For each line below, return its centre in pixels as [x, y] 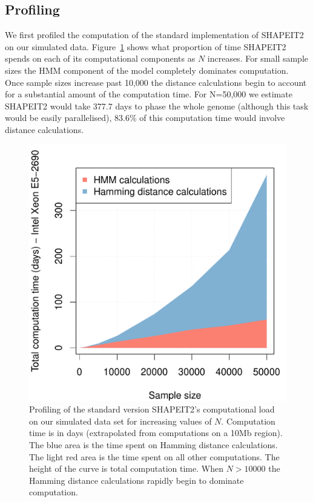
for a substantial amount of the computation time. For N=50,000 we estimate [149, 94]
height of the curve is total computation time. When [126, 468]
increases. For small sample [258, 58]
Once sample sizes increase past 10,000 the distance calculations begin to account [156, 82]
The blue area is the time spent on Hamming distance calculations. [153, 444]
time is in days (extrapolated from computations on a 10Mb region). [156, 433]
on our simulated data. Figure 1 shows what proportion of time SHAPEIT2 [146, 46]
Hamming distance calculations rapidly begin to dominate [137, 480]
